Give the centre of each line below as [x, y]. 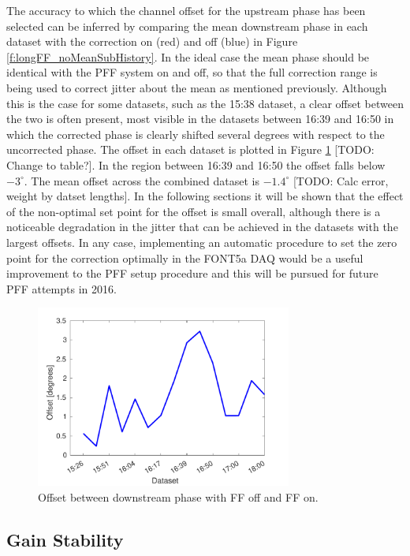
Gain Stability [65, 539]
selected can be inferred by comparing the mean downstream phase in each [187, 26]
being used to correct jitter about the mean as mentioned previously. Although [197, 87]
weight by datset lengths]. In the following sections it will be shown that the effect [205, 196]
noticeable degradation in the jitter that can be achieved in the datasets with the [202, 227]
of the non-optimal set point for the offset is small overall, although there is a [194, 211]
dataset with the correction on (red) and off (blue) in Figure [152, 41]
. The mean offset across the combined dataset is [142, 180]
